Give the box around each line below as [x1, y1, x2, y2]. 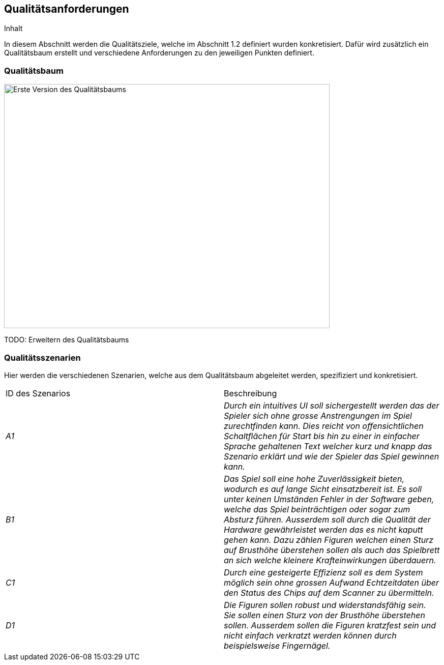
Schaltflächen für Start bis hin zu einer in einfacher [224, 430, 420, 441]
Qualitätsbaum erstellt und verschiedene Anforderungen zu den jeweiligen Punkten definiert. [4, 48, 314, 57]
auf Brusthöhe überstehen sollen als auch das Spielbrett [224, 544, 440, 555]
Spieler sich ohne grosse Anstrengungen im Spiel [224, 410, 412, 421]
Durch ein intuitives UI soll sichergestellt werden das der [224, 400, 439, 411]
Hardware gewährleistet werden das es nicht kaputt [224, 524, 423, 535]
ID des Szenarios [6, 388, 71, 398]
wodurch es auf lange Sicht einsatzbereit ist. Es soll [224, 483, 422, 494]
